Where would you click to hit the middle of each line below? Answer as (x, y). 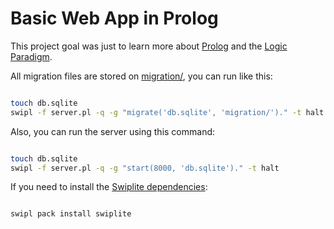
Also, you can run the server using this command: (113, 131)
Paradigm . (31, 56)
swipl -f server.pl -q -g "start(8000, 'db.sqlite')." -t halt (145, 168)
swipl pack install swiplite (71, 214)
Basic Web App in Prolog (114, 18)
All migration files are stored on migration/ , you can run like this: (141, 76)
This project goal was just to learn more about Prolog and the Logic (149, 46)
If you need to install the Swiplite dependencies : (109, 187)
